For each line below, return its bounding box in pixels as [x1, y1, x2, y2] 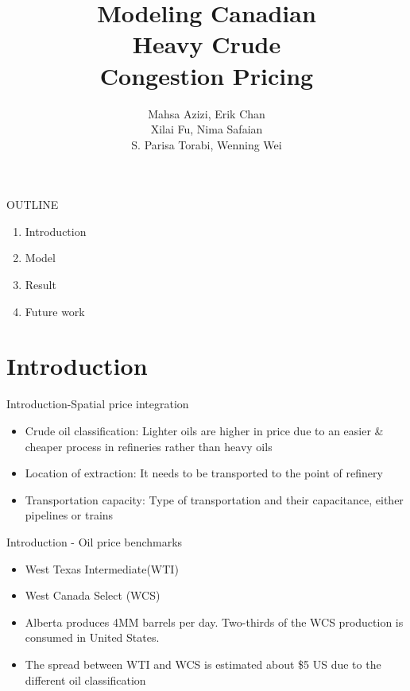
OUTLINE [6, 196, 59, 213]
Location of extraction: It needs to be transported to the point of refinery [25, 465, 383, 481]
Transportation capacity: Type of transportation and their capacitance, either [25, 491, 404, 508]
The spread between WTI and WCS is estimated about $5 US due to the [25, 655, 381, 672]
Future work [25, 303, 85, 319]
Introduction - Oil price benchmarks [6, 533, 183, 550]
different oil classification [25, 671, 146, 688]
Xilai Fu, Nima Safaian [150, 121, 263, 137]
